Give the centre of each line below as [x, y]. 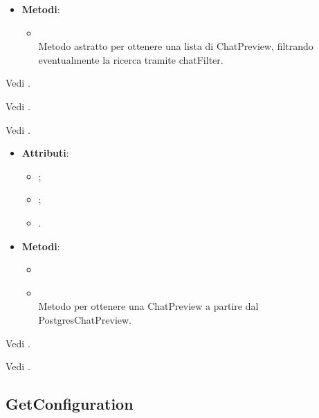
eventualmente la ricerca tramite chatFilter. [131, 59]
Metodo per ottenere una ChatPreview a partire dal [148, 306]
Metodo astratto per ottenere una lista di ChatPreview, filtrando [176, 46]
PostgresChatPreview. [85, 319]
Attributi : [45, 153]
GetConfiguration [70, 404]
